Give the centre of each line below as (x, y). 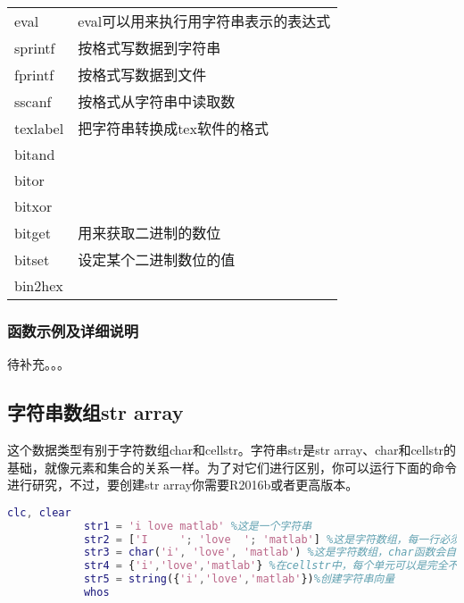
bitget (33, 232)
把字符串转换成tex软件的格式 (173, 128)
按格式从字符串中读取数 (157, 101)
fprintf (34, 74)
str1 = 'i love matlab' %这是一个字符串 (198, 526)
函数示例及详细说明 (73, 330)
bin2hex (39, 285)
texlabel (39, 128)
